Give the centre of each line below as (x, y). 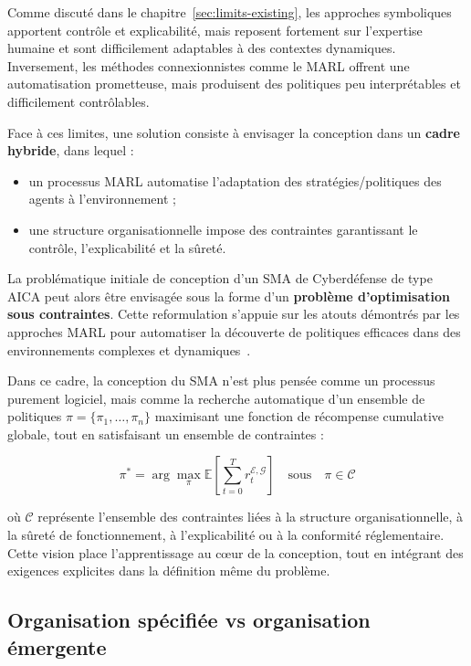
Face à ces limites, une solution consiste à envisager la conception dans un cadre (234, 132)
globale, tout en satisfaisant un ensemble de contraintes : (166, 433)
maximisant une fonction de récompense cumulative (299, 416)
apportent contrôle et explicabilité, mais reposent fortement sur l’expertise (215, 30)
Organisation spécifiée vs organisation (189, 620)
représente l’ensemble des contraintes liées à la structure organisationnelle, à (251, 517)
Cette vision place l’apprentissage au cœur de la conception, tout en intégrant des (235, 552)
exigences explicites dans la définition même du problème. (169, 571)
